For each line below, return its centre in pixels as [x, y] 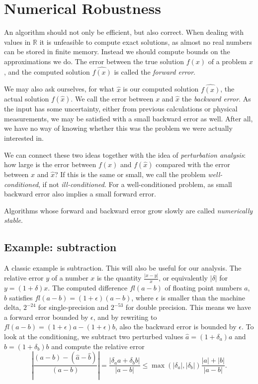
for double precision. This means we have [188, 307]
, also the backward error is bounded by [176, 327]
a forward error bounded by [46, 317]
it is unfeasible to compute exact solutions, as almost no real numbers [146, 42]
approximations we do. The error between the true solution [94, 61]
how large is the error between [50, 164]
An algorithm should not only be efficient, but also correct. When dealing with [124, 32]
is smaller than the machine [203, 297]
